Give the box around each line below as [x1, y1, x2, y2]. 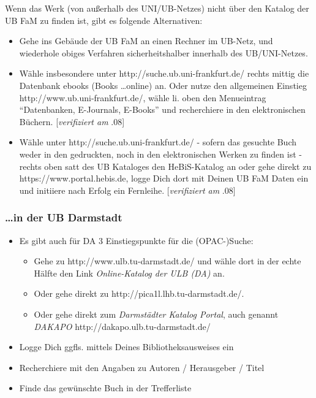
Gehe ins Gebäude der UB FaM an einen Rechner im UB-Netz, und [19, 34, 273, 47]
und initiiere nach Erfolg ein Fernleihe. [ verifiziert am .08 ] [19, 183, 236, 196]
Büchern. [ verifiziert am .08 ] [19, 115, 125, 128]
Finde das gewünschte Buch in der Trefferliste [19, 381, 192, 394]
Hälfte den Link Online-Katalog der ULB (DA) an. [34, 266, 225, 279]
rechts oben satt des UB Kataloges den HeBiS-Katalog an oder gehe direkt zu [19, 159, 312, 172]
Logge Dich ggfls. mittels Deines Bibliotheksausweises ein [19, 340, 234, 353]
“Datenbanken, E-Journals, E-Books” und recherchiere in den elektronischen [19, 103, 306, 116]
